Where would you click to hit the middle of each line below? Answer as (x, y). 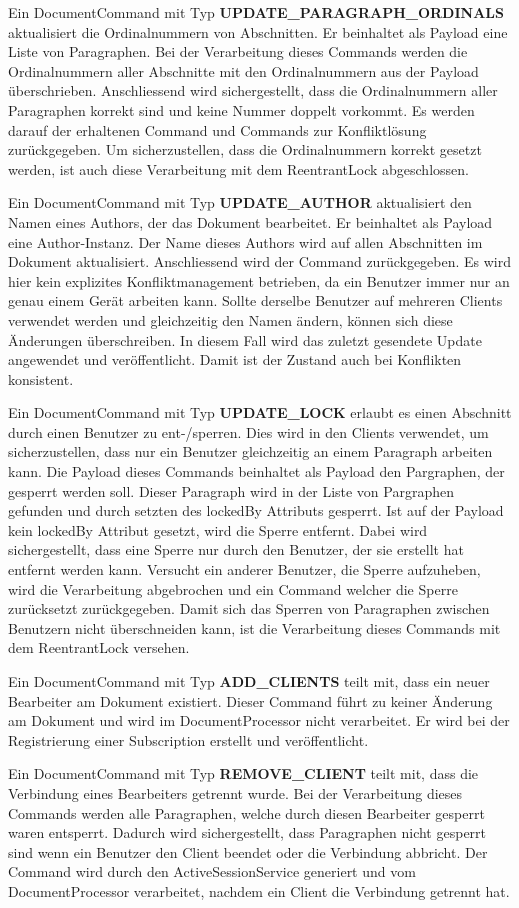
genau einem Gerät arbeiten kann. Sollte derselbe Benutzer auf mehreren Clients (255, 300)
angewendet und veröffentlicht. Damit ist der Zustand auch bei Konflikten (235, 359)
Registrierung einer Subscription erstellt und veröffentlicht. (188, 739)
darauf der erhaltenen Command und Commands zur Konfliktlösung (217, 129)
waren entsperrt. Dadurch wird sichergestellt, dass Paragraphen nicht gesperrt (247, 832)
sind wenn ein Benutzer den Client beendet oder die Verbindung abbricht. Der (248, 851)
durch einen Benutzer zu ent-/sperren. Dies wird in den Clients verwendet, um (248, 431)
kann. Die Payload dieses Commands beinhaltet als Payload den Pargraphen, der (256, 471)
